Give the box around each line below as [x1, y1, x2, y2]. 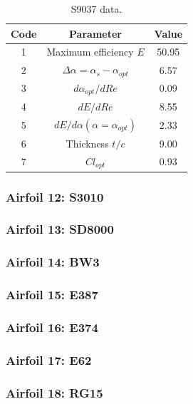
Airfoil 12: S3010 [6, 187, 104, 205]
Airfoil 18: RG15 [6, 383, 103, 401]
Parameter [69, 26, 122, 41]
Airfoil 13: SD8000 [6, 220, 114, 238]
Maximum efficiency [46, 44, 134, 59]
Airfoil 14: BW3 [6, 253, 100, 271]
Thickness [66, 135, 109, 150]
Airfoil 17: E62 [6, 351, 92, 368]
